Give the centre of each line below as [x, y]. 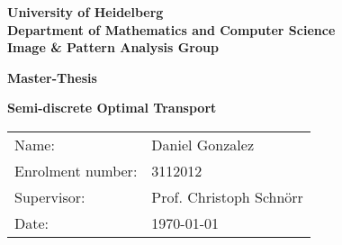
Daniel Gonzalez [203, 144]
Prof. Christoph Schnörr [227, 196]
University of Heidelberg [85, 12]
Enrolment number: [76, 170]
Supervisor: [50, 196]
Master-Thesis [52, 77]
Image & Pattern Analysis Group [113, 47]
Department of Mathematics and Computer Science [171, 29]
